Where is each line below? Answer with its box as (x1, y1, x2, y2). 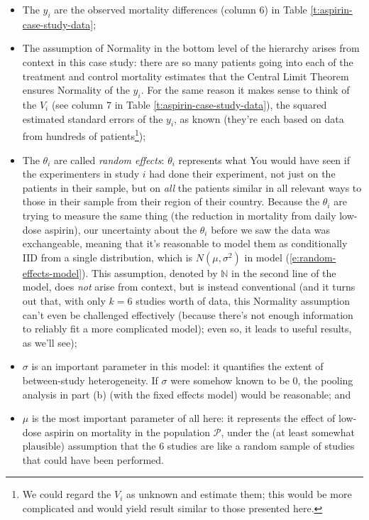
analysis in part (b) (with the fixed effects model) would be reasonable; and (22, 386, 351, 401)
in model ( (244, 249, 290, 264)
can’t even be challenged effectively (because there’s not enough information (22, 307, 353, 322)
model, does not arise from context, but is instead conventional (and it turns (22, 279, 356, 294)
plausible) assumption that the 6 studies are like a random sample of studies (22, 438, 355, 453)
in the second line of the (231, 265, 336, 280)
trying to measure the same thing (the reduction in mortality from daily (22, 207, 336, 222)
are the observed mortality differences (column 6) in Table (54, 2, 307, 16)
